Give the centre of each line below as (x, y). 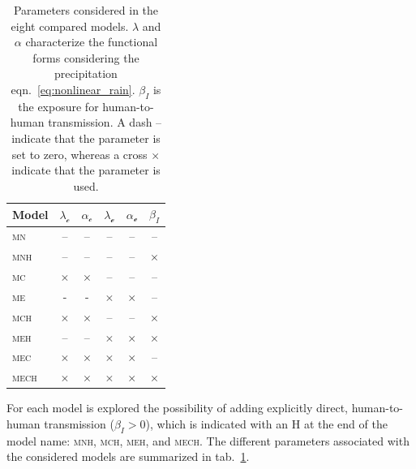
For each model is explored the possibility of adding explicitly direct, (177, 408)
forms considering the (86, 57)
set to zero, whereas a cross (79, 154)
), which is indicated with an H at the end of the (266, 423)
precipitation (86, 73)
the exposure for (58, 106)
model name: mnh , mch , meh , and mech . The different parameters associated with (208, 440)
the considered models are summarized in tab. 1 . (128, 456)
